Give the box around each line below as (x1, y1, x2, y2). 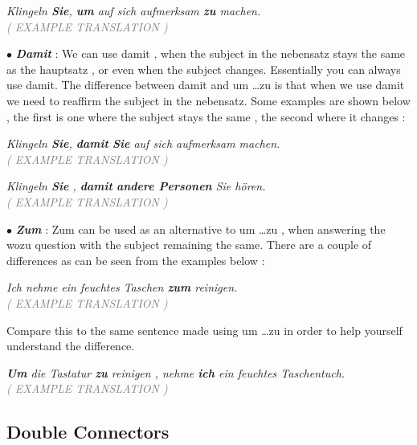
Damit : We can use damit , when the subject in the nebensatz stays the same (15, 45, 406, 62)
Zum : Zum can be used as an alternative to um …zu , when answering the (15, 220, 386, 237)
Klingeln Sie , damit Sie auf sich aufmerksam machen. (6, 135, 280, 152)
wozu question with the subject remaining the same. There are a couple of (6, 236, 372, 253)
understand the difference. (6, 337, 135, 354)
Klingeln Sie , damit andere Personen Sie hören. (6, 178, 266, 194)
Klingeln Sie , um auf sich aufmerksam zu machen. (6, 2, 261, 18)
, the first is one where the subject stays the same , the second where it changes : (6, 108, 406, 125)
